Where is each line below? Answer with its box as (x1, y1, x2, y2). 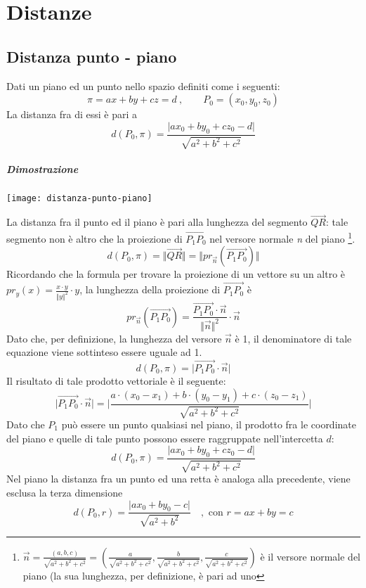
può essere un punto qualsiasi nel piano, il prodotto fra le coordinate (61, 417, 356, 431)
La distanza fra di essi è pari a (6, 107, 137, 122)
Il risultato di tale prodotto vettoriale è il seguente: (6, 373, 226, 388)
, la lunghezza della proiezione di (79, 282, 221, 297)
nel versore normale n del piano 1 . (209, 229, 355, 245)
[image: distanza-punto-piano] (6, 193, 152, 203)
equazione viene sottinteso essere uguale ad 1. (6, 345, 202, 359)
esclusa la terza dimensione (6, 485, 123, 499)
